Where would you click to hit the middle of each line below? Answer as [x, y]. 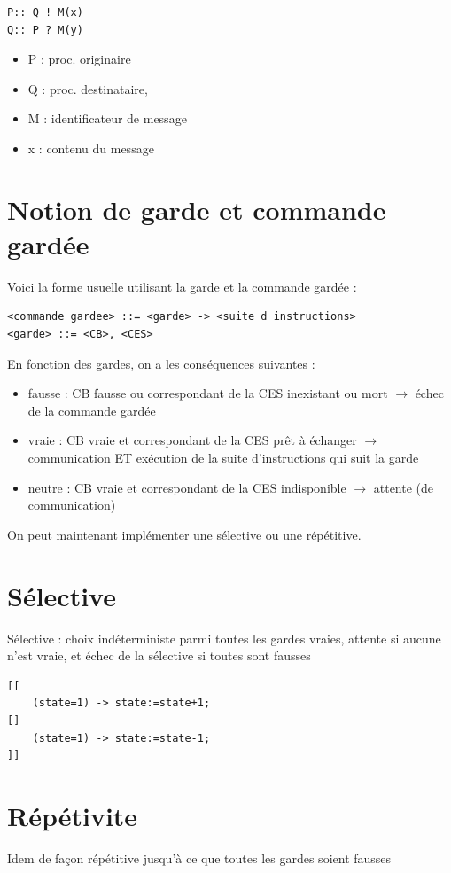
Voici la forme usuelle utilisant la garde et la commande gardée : [182, 286]
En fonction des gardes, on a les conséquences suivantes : [161, 363]
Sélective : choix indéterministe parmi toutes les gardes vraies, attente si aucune [224, 638]
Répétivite [73, 815]
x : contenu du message [91, 148]
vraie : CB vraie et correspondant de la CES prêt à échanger [192, 440]
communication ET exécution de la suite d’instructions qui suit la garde [223, 458]
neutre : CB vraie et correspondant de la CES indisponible [187, 487]
